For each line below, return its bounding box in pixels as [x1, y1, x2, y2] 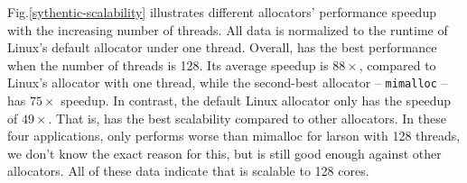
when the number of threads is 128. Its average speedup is [7, 55, 329, 74]
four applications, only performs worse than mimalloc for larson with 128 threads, [7, 126, 461, 145]
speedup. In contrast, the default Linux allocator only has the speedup [61, 91, 452, 110]
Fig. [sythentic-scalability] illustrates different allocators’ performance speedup [7, 3, 436, 21]
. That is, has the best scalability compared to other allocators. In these [48, 108, 446, 127]
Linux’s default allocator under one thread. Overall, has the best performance [7, 38, 437, 57]
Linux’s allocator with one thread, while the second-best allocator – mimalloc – [7, 73, 448, 92]
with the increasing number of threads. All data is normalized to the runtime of [7, 20, 448, 39]
